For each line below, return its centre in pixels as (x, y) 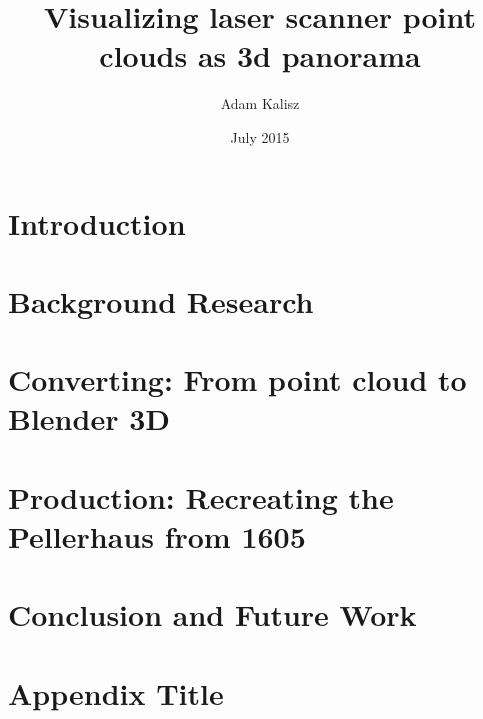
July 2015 (260, 136)
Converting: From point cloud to (237, 379)
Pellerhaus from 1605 (157, 536)
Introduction (97, 222)
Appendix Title (116, 692)
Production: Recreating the (201, 496)
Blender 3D (89, 418)
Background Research (161, 300)
